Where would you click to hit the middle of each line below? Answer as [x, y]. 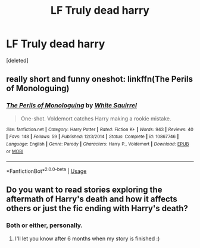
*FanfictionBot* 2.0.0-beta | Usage [46, 170]
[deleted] [17, 60]
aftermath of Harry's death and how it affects [92, 199]
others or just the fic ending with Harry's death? [97, 208]
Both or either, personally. [45, 225]
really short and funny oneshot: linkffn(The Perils [100, 79]
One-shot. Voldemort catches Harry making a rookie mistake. [96, 118]
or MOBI [15, 151]
